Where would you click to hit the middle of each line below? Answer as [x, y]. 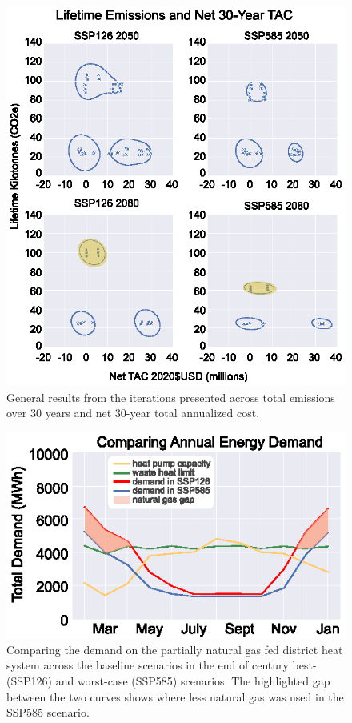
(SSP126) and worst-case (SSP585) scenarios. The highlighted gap [168, 681]
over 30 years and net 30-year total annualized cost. [133, 413]
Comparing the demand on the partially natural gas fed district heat [175, 649]
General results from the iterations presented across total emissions [171, 397]
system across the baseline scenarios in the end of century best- [162, 665]
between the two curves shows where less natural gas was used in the [175, 696]
